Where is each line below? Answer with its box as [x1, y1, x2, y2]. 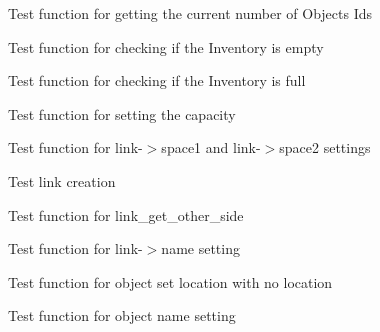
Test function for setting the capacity [8, 103, 236, 124]
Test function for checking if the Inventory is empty [8, 36, 324, 57]
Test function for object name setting [8, 305, 236, 326]
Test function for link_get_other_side [8, 204, 244, 225]
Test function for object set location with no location [8, 271, 333, 292]
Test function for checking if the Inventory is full [8, 70, 306, 91]
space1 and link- [161, 137, 261, 158]
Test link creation [8, 170, 116, 191]
